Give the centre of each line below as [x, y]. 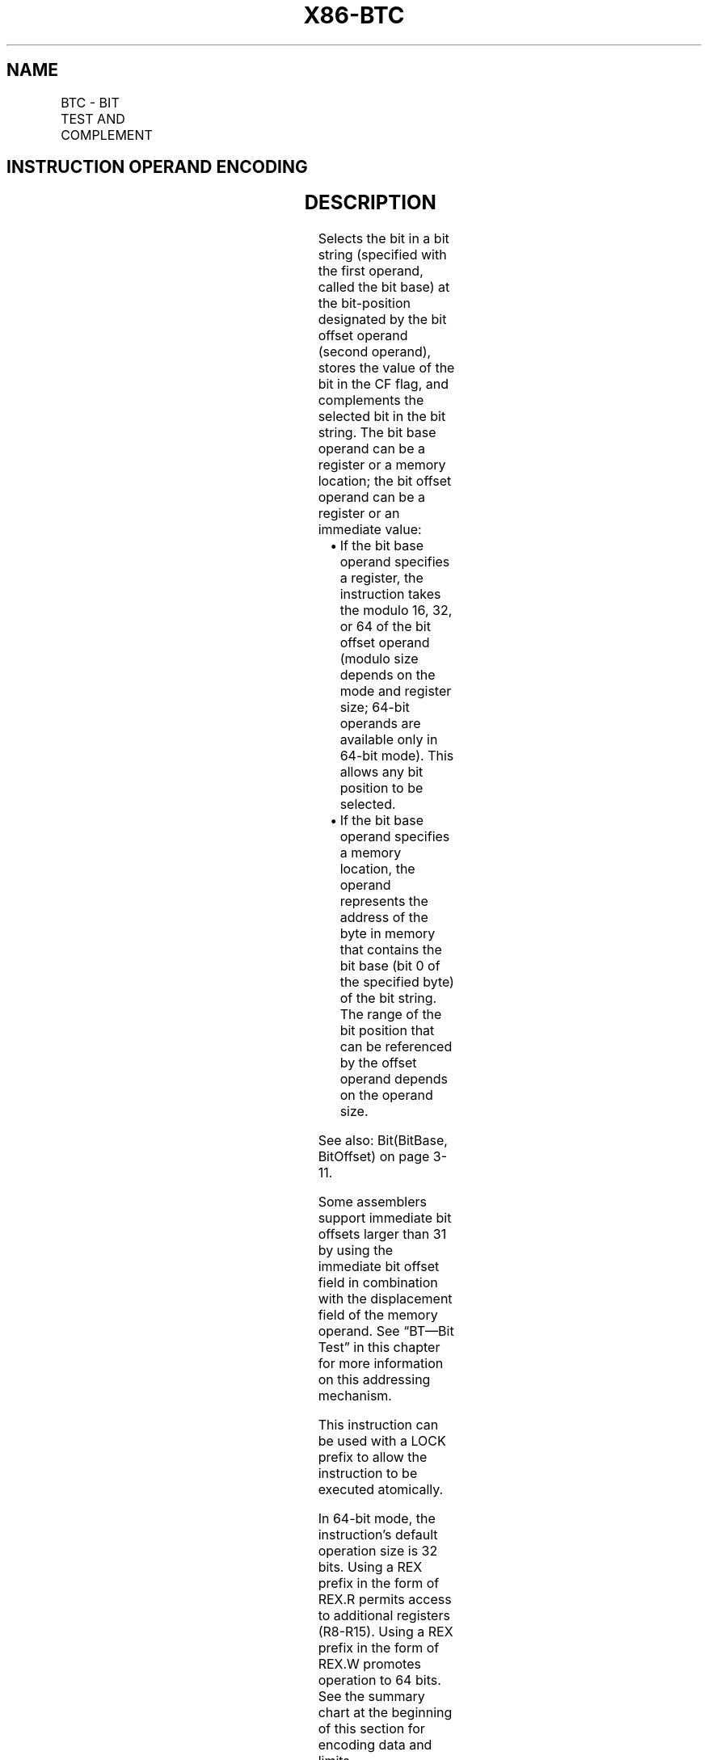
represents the [384, 901]
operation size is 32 [378, 1551]
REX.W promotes [369, 1664]
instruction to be [368, 1474]
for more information [381, 1364]
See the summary [371, 1697]
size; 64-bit [375, 707]
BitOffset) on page [374, 1157]
